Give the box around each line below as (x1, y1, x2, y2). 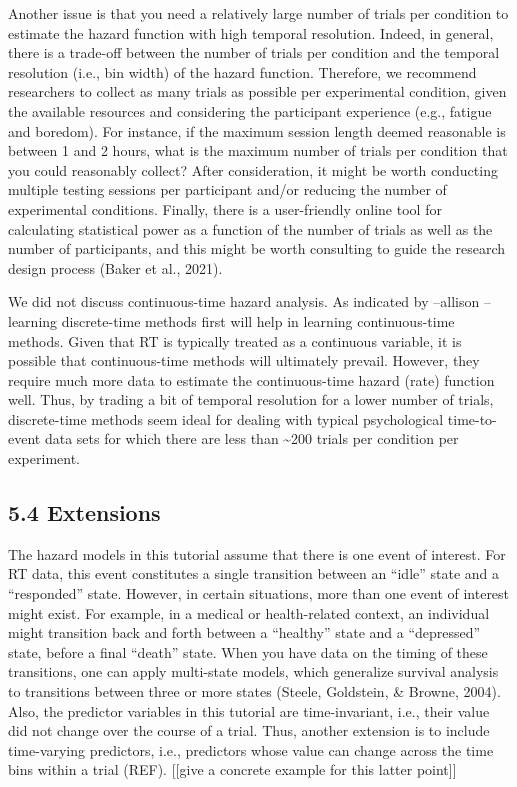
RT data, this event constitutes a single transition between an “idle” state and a (8, 563, 500, 584)
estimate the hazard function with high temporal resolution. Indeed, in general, (8, 22, 494, 43)
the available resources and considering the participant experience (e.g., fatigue (8, 100, 492, 121)
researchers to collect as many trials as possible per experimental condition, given (8, 81, 507, 102)
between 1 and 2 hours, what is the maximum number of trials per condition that (8, 140, 508, 161)
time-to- (447, 408, 497, 429)
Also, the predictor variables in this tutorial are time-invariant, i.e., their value (8, 700, 490, 721)
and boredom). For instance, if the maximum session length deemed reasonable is (8, 120, 506, 141)
